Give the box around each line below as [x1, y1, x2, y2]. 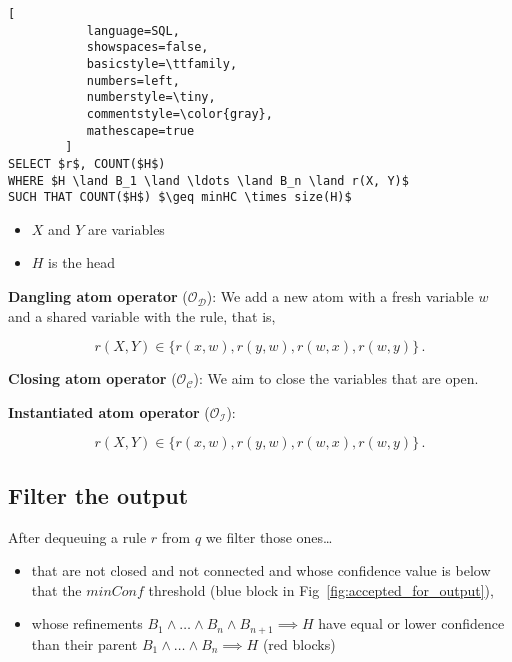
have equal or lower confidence [318, 613, 505, 634]
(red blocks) [262, 633, 336, 654]
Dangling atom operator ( [8, 286, 188, 307]
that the [31, 579, 82, 600]
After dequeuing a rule [8, 526, 147, 547]
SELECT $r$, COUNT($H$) [8, 156, 166, 171]
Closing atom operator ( [8, 368, 177, 389]
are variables [88, 218, 165, 239]
